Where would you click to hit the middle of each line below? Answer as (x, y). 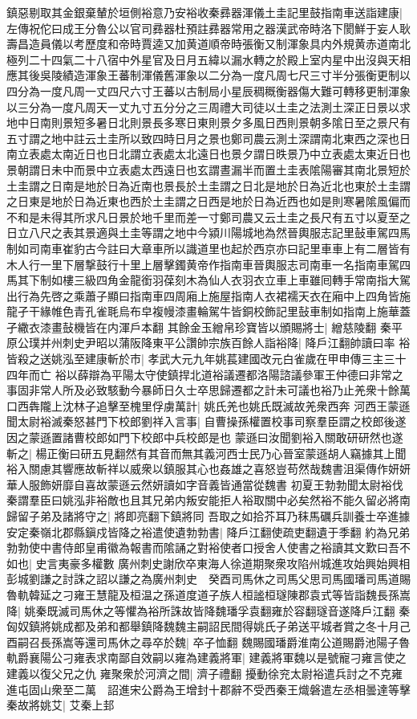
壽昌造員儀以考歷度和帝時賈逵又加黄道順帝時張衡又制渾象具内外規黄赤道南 (203, 44)
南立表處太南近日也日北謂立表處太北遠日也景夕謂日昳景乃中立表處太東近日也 (208, 154)
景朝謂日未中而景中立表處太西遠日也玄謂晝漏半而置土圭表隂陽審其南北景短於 (208, 169)
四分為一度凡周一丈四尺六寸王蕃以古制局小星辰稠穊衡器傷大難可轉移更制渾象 (208, 90)
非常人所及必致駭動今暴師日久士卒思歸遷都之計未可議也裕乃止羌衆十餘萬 (219, 390)
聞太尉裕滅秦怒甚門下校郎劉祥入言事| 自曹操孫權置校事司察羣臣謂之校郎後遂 (206, 421)
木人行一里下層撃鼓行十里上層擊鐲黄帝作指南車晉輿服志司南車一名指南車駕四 (208, 264)
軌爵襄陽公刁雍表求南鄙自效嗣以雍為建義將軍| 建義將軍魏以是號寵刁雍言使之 (206, 658)
